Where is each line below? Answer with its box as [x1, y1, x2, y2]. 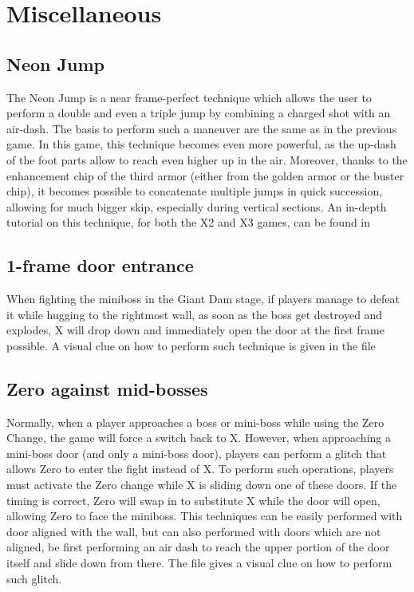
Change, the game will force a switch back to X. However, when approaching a [6, 429, 391, 446]
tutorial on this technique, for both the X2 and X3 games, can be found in [6, 214, 371, 231]
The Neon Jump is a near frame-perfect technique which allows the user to [6, 89, 372, 105]
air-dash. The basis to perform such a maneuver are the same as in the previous [6, 120, 397, 136]
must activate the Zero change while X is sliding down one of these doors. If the [6, 476, 397, 493]
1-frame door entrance [6, 253, 194, 278]
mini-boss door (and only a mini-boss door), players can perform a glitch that [6, 444, 387, 461]
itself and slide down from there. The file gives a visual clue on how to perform [6, 555, 392, 571]
